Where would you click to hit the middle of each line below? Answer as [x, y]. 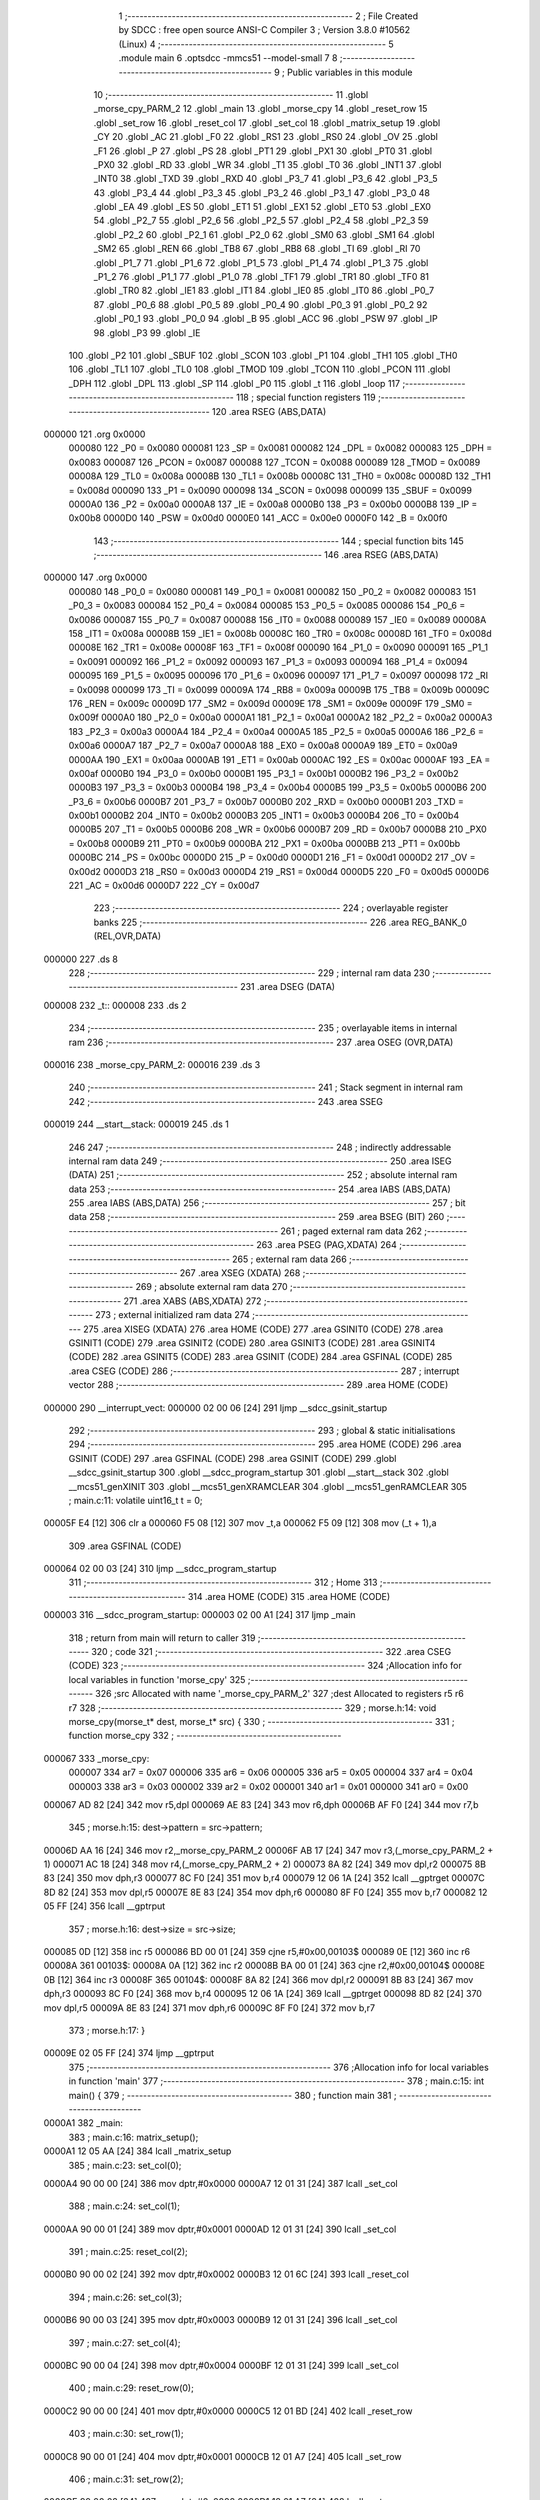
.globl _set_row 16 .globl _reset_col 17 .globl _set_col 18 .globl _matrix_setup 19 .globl [267, 122]
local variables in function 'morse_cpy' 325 [157, 1679]
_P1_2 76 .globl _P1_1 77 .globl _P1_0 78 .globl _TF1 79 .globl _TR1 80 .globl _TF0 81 [261, 277]
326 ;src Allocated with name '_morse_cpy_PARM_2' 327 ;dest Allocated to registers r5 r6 [280, 1694]
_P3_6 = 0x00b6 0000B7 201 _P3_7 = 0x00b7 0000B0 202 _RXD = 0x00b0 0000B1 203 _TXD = [266, 801]
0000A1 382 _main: [83, 2123]
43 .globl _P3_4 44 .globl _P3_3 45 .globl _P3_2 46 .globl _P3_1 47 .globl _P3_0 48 [261, 192]
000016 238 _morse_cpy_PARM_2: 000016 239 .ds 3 [152, 1064]
